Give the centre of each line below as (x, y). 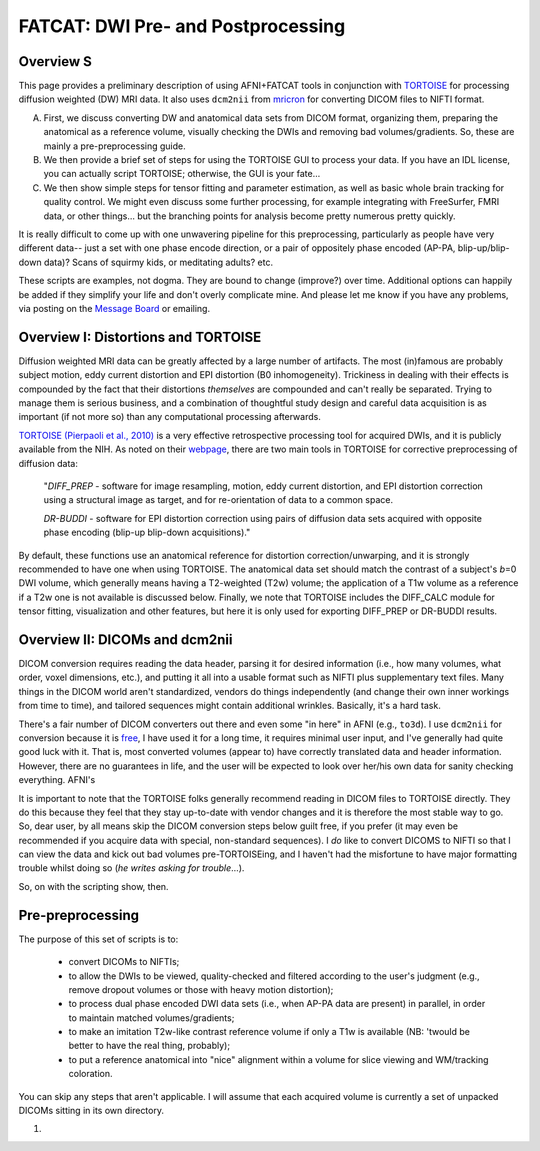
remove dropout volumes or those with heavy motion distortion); (201, 989)
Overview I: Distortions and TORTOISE (140, 336)
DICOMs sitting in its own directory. (91, 1111)
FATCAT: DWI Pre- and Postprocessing (182, 26)
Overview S (55, 61)
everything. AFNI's (57, 780)
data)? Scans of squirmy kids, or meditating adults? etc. (158, 262)
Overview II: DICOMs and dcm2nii (125, 639)
